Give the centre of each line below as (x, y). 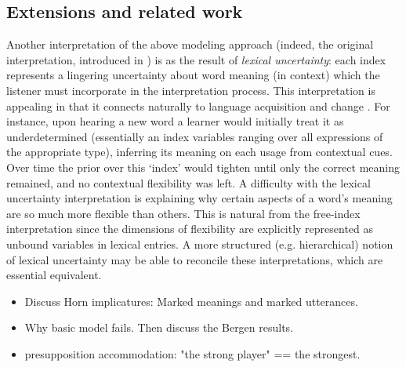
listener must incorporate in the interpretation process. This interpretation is (191, 90)
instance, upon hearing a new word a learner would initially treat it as (175, 121)
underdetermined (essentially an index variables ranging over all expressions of (195, 136)
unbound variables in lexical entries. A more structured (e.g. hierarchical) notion (200, 243)
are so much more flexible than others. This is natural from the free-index (183, 213)
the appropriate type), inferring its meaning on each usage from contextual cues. (199, 152)
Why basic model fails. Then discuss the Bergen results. (159, 327)
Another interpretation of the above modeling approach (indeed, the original (190, 44)
